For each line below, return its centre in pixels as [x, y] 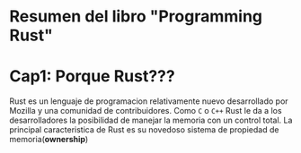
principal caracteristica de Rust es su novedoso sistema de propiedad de [144, 130]
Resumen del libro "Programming [136, 17]
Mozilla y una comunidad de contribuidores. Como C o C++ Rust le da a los [146, 111]
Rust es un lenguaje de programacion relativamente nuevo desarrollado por [149, 101]
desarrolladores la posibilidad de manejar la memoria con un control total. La [151, 120]
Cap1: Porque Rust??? [92, 76]
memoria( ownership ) [49, 140]
